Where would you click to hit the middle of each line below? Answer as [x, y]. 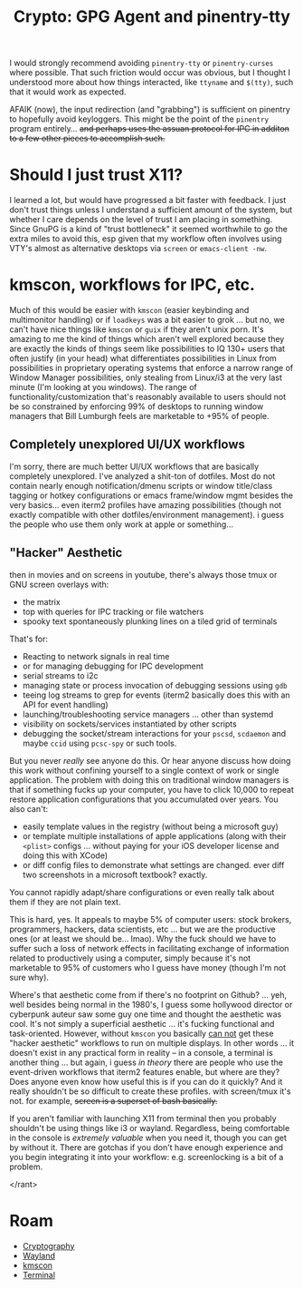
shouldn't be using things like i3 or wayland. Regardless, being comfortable [150, 1128]
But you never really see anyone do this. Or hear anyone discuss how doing [150, 760]
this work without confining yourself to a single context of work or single [144, 770]
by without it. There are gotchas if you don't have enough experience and [146, 1147]
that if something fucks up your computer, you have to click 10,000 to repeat [151, 789]
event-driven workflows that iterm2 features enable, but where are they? [145, 1071]
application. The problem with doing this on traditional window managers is [149, 780]
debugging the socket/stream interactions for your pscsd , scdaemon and [154, 733]
